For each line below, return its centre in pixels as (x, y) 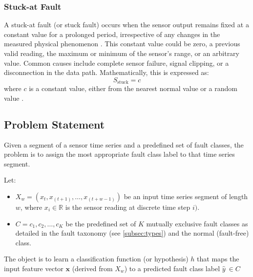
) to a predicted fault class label (172, 268)
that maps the (218, 259)
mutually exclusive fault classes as (197, 223)
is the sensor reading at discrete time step (128, 207)
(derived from (92, 268)
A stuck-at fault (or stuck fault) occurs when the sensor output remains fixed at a (126, 25)
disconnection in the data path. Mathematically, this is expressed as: (106, 72)
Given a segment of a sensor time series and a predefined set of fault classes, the (124, 144)
